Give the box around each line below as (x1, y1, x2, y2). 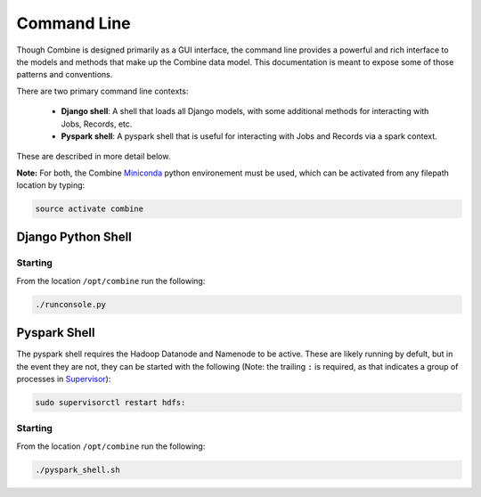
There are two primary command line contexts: (16, 86, 189, 96)
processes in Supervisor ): (16, 374, 111, 385)
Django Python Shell (16, 230, 133, 245)
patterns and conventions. (16, 69, 113, 80)
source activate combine (35, 204, 144, 214)
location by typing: (16, 180, 86, 191)
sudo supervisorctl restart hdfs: (35, 397, 186, 408)
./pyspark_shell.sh (35, 464, 120, 475)
